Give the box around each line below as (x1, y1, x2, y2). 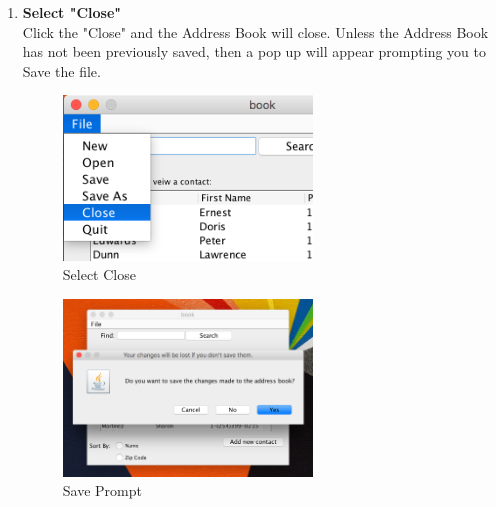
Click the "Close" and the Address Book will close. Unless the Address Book (22, 21, 489, 42)
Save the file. (22, 60, 101, 81)
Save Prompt (62, 480, 142, 501)
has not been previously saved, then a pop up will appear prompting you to (22, 41, 486, 62)
